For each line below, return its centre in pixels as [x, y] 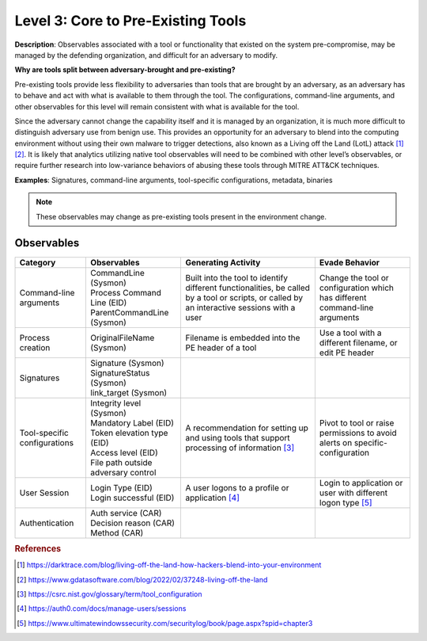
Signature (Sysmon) [128, 363]
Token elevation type [129, 433]
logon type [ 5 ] [346, 502]
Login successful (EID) [132, 498]
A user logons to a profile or [237, 487]
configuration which [357, 288]
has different [343, 297]
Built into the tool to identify [237, 277]
